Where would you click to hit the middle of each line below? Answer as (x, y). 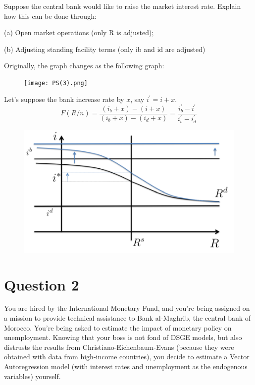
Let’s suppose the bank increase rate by (64, 99)
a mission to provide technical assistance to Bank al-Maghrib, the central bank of (127, 318)
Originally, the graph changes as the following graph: (84, 66)
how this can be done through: (50, 16)
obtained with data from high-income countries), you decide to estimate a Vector (127, 357)
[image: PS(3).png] (56, 83)
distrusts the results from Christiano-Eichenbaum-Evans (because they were (119, 347)
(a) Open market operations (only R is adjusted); (79, 32)
